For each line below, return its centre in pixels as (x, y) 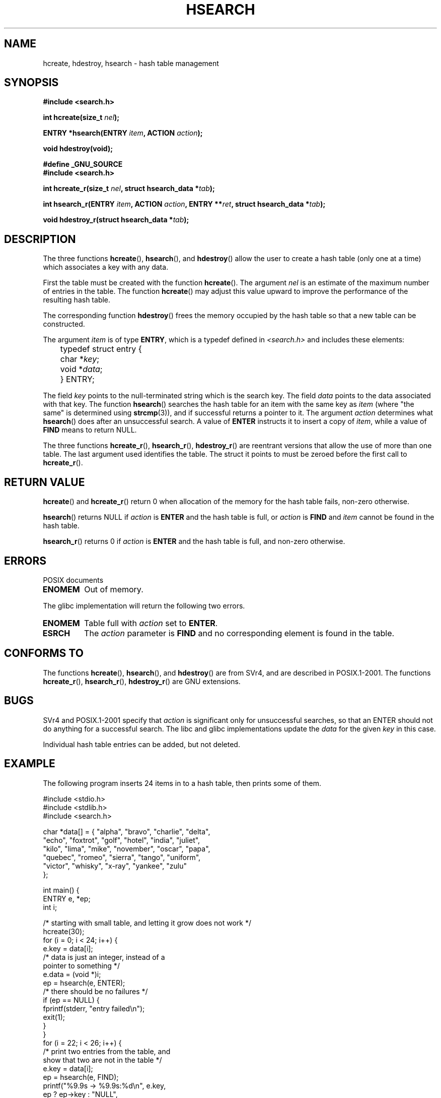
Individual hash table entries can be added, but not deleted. (141, 744)
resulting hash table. (77, 300)
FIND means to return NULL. (90, 430)
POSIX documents (73, 580)
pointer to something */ (81, 965)
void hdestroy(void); (78, 149)
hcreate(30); (64, 931)
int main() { (61, 890)
